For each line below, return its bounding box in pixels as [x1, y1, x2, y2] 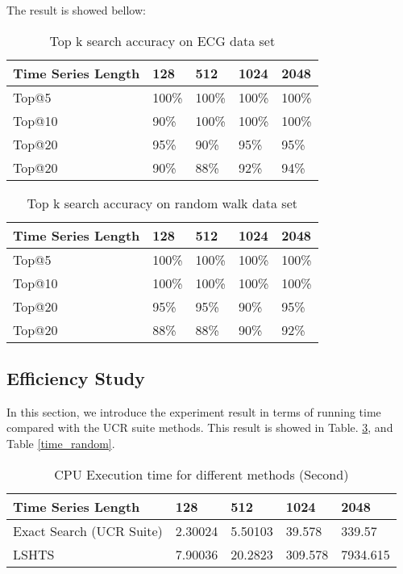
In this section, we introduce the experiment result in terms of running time [6, 403, 381, 420]
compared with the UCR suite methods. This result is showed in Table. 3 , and [6, 419, 393, 436]
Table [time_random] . [6, 434, 115, 451]
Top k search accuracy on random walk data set [27, 193, 297, 212]
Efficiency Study [6, 365, 145, 390]
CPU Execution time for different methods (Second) [54, 464, 349, 484]
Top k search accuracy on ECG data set [49, 31, 276, 50]
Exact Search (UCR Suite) [13, 521, 163, 540]
